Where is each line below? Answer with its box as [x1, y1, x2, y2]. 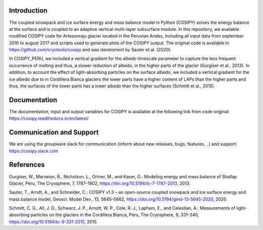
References [9, 161, 45, 169]
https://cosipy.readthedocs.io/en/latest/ [9, 115, 89, 122]
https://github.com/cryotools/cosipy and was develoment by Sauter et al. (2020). [9, 47, 172, 53]
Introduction [9, 6, 48, 15]
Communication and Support [9, 128, 99, 137]
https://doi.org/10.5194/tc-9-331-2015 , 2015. [9, 219, 98, 225]
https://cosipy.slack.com [9, 148, 58, 154]
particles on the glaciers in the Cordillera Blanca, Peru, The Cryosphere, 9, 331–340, [30, 212, 199, 218]
